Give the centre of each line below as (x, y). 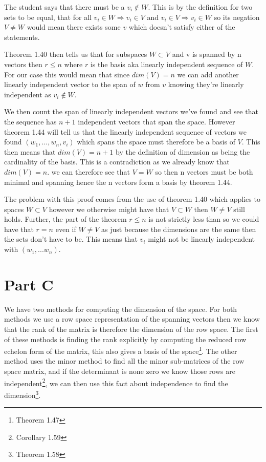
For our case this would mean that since (67, 74)
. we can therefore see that (89, 171)
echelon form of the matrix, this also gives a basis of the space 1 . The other (121, 350)
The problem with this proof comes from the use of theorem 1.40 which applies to (132, 199)
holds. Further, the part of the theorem (65, 219)
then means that (30, 151)
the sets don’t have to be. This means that (71, 239)
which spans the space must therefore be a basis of (156, 142)
